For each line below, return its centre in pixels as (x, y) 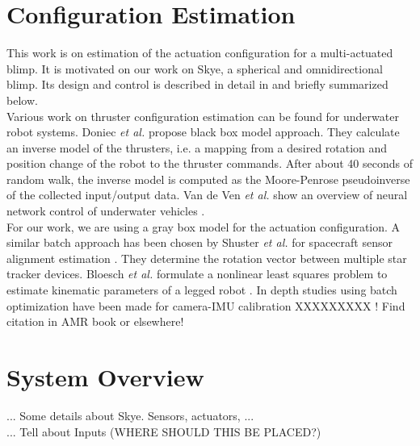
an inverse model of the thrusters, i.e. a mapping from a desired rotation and (197, 147)
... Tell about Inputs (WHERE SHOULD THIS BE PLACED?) (164, 431)
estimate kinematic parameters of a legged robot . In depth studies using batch (202, 290)
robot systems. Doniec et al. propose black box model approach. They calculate (203, 132)
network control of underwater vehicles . (106, 211)
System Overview (105, 377)
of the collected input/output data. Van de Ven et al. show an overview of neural (207, 195)
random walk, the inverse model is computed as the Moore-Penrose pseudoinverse (208, 179)
